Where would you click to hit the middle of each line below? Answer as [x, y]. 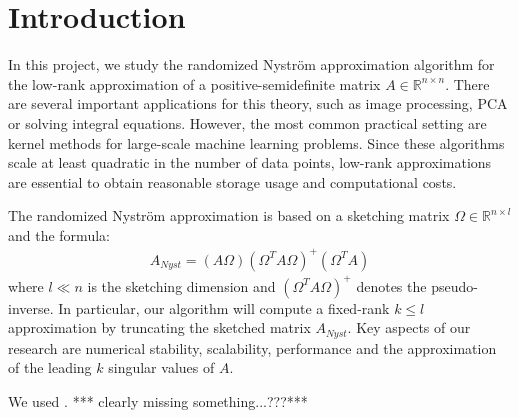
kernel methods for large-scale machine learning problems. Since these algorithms [256, 142]
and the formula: [59, 234]
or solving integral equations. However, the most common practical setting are [247, 122]
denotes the [391, 285]
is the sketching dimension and [181, 285]
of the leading [50, 367]
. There [467, 83]
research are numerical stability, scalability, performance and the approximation [252, 347]
